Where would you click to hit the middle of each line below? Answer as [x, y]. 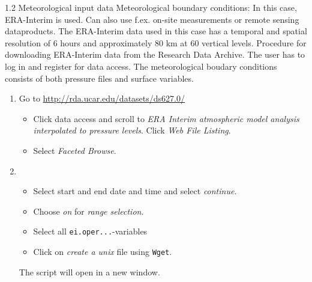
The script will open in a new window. [89, 271]
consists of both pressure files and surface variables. [99, 78]
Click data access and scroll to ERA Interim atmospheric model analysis [166, 118]
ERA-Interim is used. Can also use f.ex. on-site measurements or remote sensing [152, 19]
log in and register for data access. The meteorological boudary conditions [141, 66]
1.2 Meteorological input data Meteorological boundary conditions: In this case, [151, 7]
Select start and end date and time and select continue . [135, 191]
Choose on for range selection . [88, 211]
